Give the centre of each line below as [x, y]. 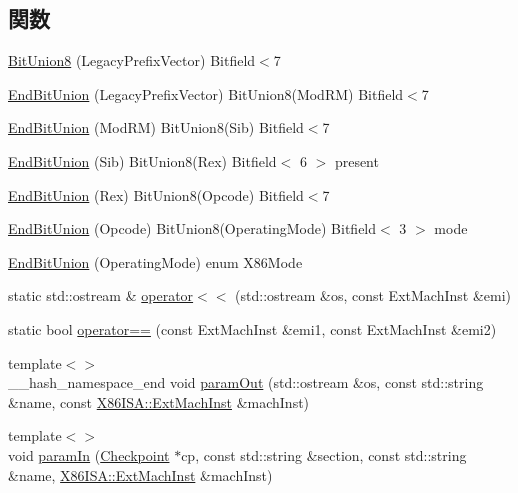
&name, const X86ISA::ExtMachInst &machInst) [159, 401]
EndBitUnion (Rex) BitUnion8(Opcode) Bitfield [156, 194]
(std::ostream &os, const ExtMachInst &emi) [373, 295]
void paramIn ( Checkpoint [89, 454]
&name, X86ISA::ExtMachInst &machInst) [140, 474]
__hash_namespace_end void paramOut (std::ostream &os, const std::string [246, 382]
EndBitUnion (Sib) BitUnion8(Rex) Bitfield [142, 160]
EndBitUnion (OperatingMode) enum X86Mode [155, 261]
